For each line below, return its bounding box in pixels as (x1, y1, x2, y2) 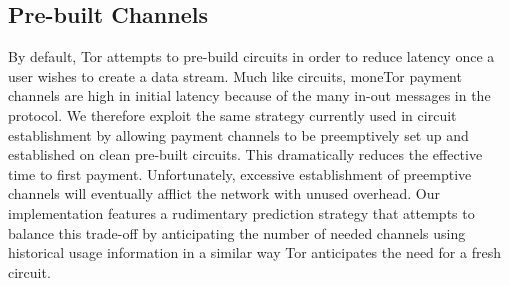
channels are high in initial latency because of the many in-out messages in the (8, 85, 491, 106)
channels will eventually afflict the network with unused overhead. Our (8, 183, 440, 204)
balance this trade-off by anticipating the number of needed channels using (8, 222, 466, 243)
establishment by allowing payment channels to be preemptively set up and (8, 124, 469, 145)
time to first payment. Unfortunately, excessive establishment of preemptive (8, 163, 472, 184)
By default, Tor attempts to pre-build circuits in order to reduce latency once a (8, 46, 495, 67)
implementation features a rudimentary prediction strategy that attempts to (8, 202, 475, 223)
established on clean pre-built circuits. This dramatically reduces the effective (8, 144, 483, 165)
